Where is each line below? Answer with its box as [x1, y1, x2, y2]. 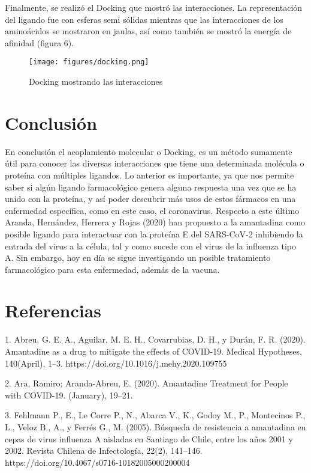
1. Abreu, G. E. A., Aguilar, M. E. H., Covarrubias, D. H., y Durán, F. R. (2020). [5, 333, 306, 346]
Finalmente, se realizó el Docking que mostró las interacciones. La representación [5, 1, 303, 13]
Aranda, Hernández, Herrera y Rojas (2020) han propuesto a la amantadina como [5, 216, 306, 228]
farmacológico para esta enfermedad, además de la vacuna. [5, 263, 220, 275]
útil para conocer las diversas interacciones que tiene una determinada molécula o [5, 157, 304, 169]
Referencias [5, 298, 102, 323]
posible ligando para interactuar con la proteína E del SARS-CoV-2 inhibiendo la [5, 227, 303, 240]
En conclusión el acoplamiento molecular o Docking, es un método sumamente [5, 145, 292, 157]
